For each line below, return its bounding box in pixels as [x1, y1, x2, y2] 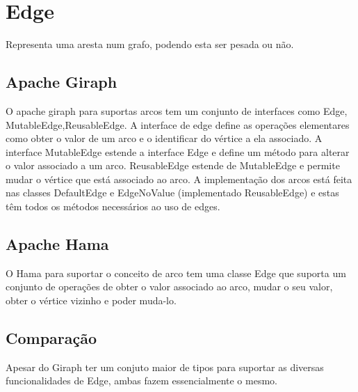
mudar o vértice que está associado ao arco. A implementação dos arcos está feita [6, 171, 352, 186]
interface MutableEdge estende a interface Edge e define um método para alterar [6, 144, 350, 159]
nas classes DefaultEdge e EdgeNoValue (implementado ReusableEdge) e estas [6, 185, 339, 200]
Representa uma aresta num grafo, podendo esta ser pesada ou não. [6, 37, 294, 52]
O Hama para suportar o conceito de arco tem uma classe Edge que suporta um [6, 265, 346, 280]
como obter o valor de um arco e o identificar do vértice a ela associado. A [6, 131, 323, 146]
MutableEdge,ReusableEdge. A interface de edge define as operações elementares [6, 117, 350, 132]
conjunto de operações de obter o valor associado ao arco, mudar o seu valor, [6, 279, 333, 294]
